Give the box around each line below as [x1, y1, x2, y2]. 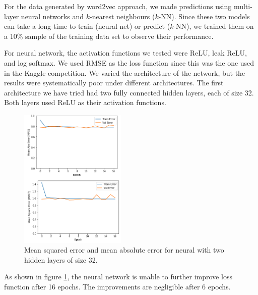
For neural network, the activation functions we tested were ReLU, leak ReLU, [4, 47, 247, 58]
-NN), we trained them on [173, 21, 254, 31]
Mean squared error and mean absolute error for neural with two [24, 244, 224, 255]
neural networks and [21, 11, 84, 21]
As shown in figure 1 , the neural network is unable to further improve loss [4, 271, 232, 282]
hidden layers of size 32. [24, 254, 98, 265]
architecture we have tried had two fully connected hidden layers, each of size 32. [4, 87, 254, 97]
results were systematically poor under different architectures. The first [4, 77, 224, 88]
